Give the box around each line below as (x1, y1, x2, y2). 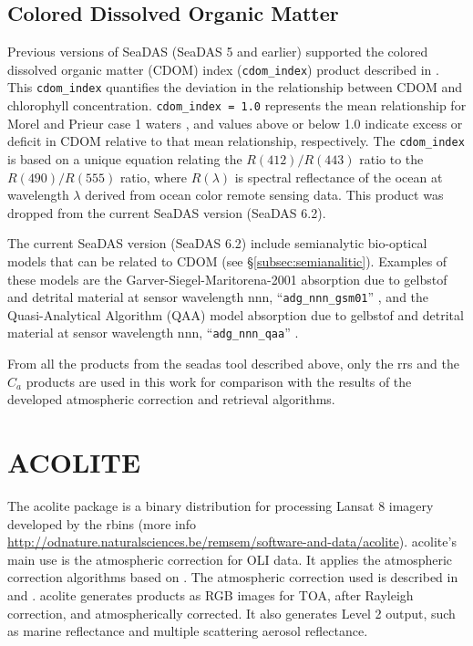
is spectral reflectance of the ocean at (234, 167, 443, 186)
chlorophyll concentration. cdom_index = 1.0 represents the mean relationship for (7, 96, 467, 115)
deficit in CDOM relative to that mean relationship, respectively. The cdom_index (7, 131, 465, 151)
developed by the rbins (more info (7, 514, 197, 533)
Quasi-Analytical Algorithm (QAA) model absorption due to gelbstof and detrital (7, 305, 464, 324)
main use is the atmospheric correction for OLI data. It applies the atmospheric (7, 549, 453, 568)
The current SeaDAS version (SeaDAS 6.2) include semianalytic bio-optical (7, 234, 427, 253)
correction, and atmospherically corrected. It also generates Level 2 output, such (7, 603, 456, 622)
